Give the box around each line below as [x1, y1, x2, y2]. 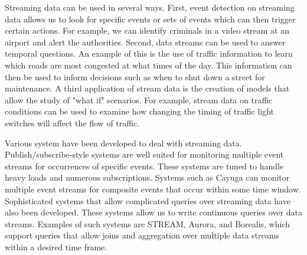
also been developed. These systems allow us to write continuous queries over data [5, 206, 302, 218]
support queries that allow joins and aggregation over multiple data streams [5, 229, 279, 241]
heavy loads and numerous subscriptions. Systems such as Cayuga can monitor [5, 171, 290, 184]
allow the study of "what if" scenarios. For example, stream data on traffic [5, 93, 273, 106]
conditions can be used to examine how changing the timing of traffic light [5, 105, 274, 117]
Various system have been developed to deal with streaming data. [5, 136, 242, 149]
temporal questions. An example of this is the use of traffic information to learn [5, 47, 293, 60]
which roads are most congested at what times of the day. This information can [5, 58, 292, 71]
